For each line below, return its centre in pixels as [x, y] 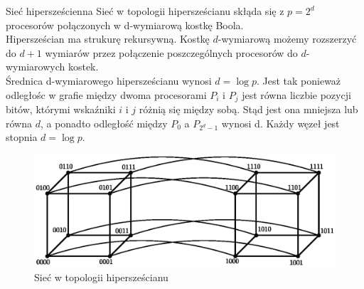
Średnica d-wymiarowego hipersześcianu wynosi [109, 80]
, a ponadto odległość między [104, 123]
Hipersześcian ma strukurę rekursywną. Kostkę [108, 39]
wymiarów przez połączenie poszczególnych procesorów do [171, 52]
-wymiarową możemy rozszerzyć [287, 39]
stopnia [22, 137]
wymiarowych [36, 67]
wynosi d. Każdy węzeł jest [280, 123]
